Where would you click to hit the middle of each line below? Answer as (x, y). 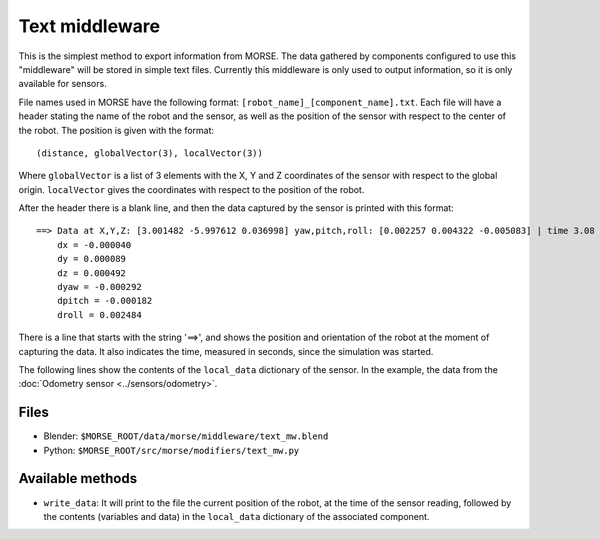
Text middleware (89, 26)
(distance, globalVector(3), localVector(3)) (150, 153)
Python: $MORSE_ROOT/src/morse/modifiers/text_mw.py (171, 450)
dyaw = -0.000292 (99, 287)
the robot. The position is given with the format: (116, 130)
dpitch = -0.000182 (104, 301)
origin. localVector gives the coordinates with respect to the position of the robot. (191, 189)
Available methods (78, 478)
